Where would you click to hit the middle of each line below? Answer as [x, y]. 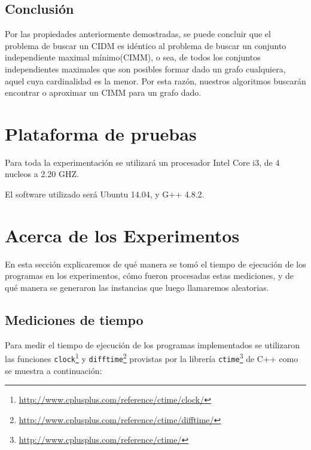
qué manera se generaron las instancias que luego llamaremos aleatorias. [137, 287]
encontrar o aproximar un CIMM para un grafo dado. [103, 92]
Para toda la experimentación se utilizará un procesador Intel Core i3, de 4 [142, 162]
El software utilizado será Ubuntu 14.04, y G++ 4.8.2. [105, 194]
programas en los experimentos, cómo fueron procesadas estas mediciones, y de [149, 276]
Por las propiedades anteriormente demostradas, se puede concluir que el [138, 34]
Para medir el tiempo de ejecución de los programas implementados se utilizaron [152, 344]
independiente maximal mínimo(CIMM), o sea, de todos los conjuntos [133, 57]
